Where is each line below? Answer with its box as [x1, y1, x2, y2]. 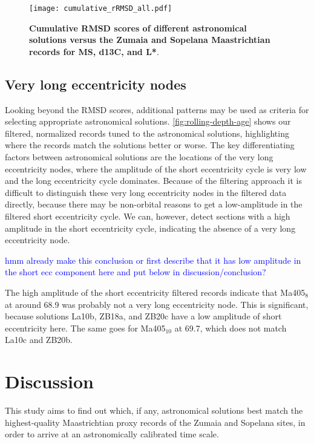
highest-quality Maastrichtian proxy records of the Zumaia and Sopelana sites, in [5, 416, 306, 428]
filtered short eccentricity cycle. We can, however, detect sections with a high [5, 209, 290, 222]
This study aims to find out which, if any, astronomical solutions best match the [5, 404, 303, 417]
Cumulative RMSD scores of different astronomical [29, 21, 247, 34]
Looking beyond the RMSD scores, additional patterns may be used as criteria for [5, 103, 309, 116]
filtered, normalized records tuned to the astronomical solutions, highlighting [5, 126, 289, 139]
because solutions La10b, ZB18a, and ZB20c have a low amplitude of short [5, 310, 282, 322]
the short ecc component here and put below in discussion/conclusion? [5, 266, 266, 278]
